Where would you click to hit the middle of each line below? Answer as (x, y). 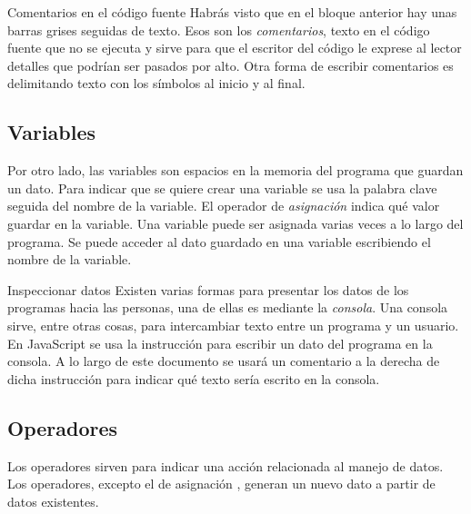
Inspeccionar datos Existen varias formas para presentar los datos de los (208, 289)
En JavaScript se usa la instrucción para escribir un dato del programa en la (220, 343)
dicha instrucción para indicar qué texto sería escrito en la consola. (194, 378)
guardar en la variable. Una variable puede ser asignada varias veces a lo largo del (235, 223)
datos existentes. (53, 501)
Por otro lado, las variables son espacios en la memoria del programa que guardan (235, 170)
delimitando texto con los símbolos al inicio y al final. (156, 83)
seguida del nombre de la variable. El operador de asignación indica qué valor (224, 206)
